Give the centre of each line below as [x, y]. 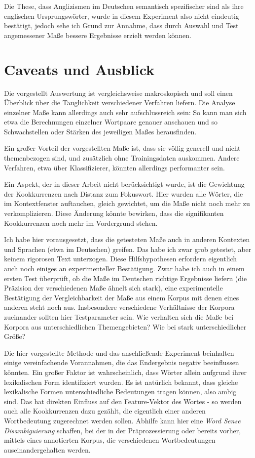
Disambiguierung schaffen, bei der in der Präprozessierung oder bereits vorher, [123, 430]
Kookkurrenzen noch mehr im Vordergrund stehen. [81, 223]
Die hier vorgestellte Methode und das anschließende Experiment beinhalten [119, 353]
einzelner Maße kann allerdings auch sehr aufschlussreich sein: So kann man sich [125, 112]
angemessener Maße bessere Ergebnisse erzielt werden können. [98, 35]
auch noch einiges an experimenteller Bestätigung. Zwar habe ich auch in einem [124, 268]
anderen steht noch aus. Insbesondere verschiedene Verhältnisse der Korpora [119, 307]
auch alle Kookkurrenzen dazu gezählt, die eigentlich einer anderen [105, 411]
